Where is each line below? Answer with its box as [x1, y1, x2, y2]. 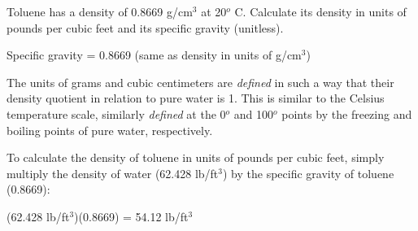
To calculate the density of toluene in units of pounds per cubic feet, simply [7, 149, 385, 166]
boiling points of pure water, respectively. [7, 121, 213, 138]
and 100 [233, 105, 274, 122]
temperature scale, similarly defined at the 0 [7, 105, 226, 122]
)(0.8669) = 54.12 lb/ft [74, 207, 189, 224]
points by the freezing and [281, 105, 412, 122]
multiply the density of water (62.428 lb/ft [7, 164, 219, 181]
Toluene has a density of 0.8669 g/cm [7, 3, 193, 20]
